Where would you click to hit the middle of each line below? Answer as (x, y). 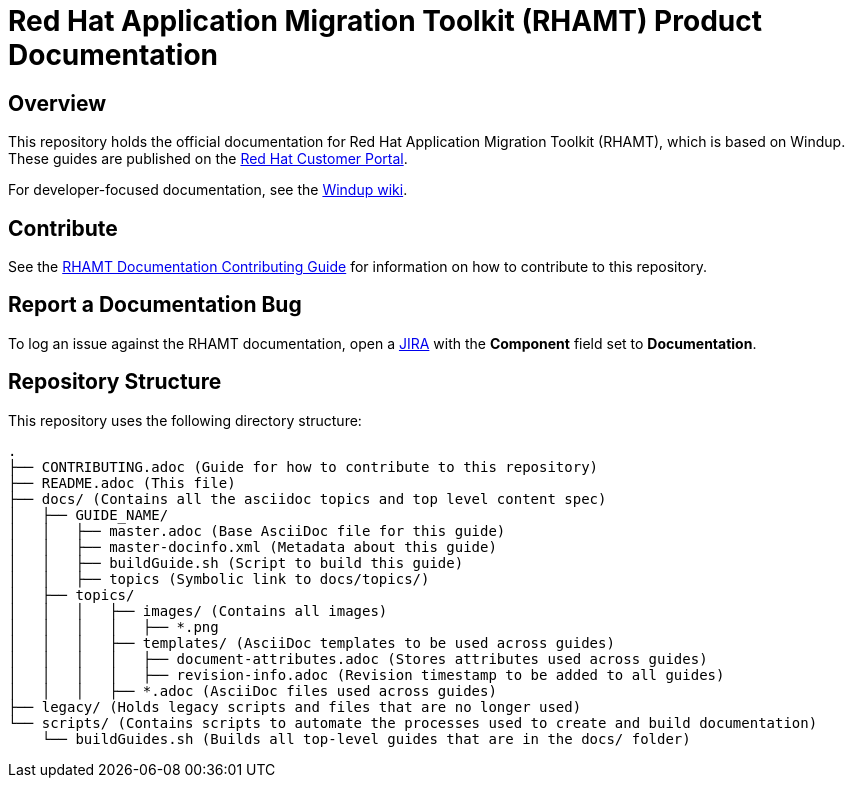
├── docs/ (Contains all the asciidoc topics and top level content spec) (307, 498)
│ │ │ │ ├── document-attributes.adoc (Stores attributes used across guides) (358, 658)
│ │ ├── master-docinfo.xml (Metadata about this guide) (252, 546)
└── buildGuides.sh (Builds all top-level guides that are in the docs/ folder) (366, 738)
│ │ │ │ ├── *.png (113, 626)
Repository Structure (115, 382)
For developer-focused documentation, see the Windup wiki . (208, 190)
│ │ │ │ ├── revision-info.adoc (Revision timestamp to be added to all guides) (366, 674)
